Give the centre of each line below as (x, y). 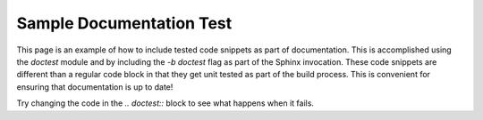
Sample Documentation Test (124, 23)
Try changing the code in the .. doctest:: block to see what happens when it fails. (165, 103)
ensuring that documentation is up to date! (95, 87)
